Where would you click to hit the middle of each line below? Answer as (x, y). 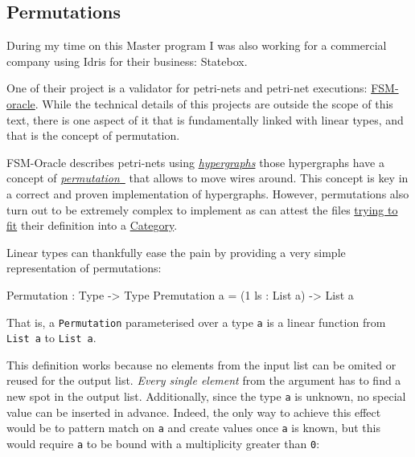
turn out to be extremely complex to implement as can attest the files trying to (202, 209)
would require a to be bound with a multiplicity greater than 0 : (163, 443)
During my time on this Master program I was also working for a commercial (197, 45)
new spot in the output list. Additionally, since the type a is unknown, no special (206, 396)
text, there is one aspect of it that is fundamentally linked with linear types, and (205, 119)
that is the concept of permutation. (93, 135)
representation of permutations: (84, 268)
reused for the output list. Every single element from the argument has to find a (204, 380)
